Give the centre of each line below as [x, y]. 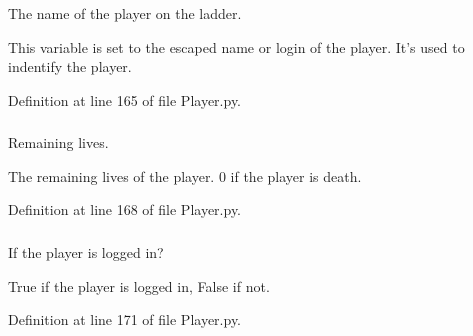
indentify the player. [70, 66]
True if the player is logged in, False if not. [139, 285]
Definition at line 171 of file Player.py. [125, 319]
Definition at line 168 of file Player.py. [125, 209]
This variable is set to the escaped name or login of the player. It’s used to [236, 46]
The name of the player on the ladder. [125, 13]
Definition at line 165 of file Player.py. [125, 99]
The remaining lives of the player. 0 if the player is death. [185, 175]
